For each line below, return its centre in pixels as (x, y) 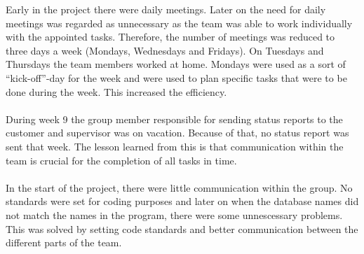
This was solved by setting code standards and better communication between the (182, 228)
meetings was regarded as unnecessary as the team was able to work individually (179, 23)
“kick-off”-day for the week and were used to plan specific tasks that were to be (176, 77)
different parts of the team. (64, 242)
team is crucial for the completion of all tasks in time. (121, 160)
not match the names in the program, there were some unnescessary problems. (174, 214)
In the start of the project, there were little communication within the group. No (179, 187)
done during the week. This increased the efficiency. (116, 91)
